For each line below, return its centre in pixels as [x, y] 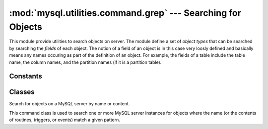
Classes [22, 92]
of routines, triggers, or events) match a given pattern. [65, 120]
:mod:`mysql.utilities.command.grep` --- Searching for [125, 13]
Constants [26, 76]
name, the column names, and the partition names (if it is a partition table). [85, 62]
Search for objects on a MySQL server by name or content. [69, 104]
